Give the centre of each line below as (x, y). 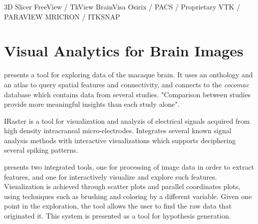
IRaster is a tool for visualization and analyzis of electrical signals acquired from (127, 120)
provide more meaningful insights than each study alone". (92, 104)
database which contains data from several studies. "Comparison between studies (128, 94)
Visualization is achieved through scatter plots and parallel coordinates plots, (122, 186)
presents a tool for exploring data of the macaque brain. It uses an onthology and (129, 75)
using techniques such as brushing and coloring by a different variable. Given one (128, 196)
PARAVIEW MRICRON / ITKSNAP (62, 16)
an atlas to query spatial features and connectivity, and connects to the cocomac (127, 84)
